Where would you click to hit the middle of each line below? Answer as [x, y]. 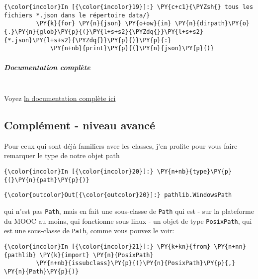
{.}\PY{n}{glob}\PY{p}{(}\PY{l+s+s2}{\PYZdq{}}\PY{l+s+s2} [104, 32]
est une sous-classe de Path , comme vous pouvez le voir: [89, 231]
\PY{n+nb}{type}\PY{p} [194, 172]
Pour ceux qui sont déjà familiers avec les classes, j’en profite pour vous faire [121, 145]
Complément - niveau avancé [80, 125]
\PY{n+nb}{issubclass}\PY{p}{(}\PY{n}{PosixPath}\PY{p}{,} [136, 263]
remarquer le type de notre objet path [62, 155]
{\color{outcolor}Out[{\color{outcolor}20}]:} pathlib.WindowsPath [118, 195]
